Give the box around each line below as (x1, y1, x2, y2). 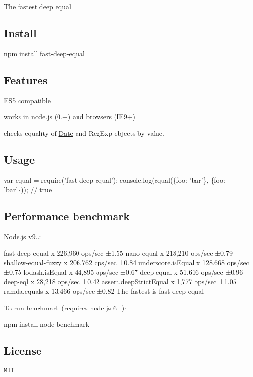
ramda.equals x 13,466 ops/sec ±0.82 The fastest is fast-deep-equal (4, 286, 204, 296)
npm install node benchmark (4, 319, 90, 329)
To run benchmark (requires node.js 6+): (4, 302, 127, 312)
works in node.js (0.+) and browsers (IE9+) (4, 111, 135, 122)
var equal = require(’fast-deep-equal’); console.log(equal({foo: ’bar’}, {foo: (4, 175, 225, 185)
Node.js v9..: (4, 231, 41, 241)
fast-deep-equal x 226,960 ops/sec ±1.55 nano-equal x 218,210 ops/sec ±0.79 (4, 247, 233, 258)
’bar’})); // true (4, 184, 52, 195)
